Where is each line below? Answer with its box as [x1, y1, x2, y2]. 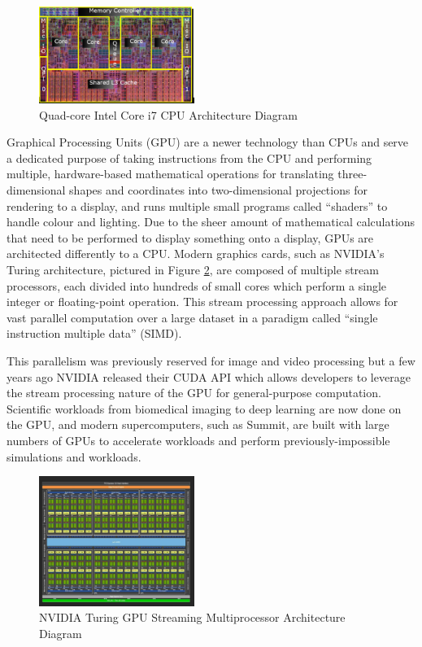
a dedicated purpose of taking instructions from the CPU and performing [7, 149, 372, 166]
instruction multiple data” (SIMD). [7, 325, 182, 342]
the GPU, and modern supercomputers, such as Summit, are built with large [7, 416, 389, 433]
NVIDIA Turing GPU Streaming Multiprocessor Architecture [39, 609, 346, 626]
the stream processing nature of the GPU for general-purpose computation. [7, 384, 381, 401]
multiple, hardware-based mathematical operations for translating [7, 165, 334, 182]
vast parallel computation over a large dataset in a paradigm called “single [7, 308, 378, 326]
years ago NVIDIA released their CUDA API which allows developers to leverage [7, 368, 411, 385]
